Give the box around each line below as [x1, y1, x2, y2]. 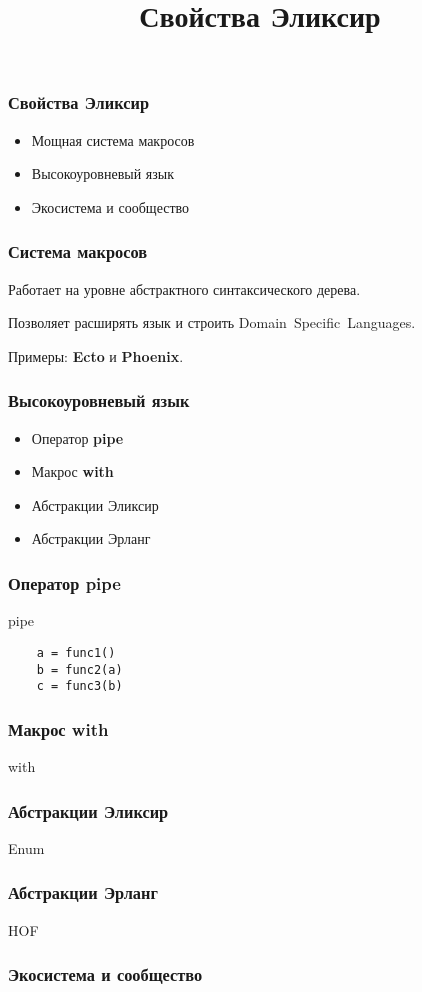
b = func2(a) [36, 662, 123, 677]
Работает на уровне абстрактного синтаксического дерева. [8, 278, 361, 299]
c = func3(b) [36, 679, 123, 694]
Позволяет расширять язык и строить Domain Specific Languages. [8, 312, 416, 333]
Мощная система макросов [31, 129, 195, 150]
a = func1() [36, 645, 116, 660]
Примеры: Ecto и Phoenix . [8, 345, 184, 366]
